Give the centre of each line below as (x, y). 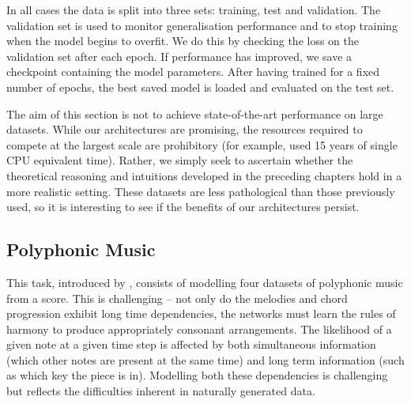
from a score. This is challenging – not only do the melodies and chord (177, 298)
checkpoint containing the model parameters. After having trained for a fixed (193, 72)
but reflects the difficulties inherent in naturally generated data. (161, 391)
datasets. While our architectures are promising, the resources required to (185, 129)
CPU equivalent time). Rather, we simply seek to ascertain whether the (180, 160)
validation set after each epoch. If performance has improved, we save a (179, 56)
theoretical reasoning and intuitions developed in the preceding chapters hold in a (204, 175)
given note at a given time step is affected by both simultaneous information (191, 344)
